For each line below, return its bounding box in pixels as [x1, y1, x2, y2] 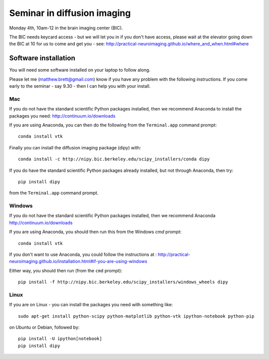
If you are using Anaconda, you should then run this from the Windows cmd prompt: [9, 229, 182, 235]
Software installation [9, 54, 76, 62]
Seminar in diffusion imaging [9, 7, 131, 18]
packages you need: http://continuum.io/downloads [9, 113, 116, 119]
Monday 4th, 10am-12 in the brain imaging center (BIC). [9, 25, 123, 31]
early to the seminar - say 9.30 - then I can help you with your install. [9, 83, 151, 89]
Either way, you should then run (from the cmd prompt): [9, 267, 123, 273]
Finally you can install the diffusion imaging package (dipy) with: [9, 144, 141, 150]
